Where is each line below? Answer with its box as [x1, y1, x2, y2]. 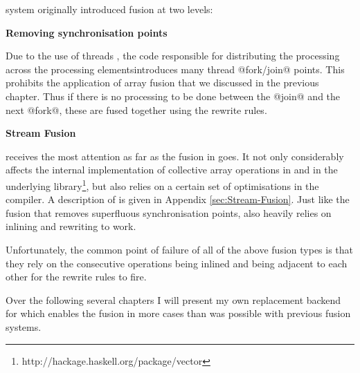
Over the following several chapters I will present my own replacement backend [6, 292, 341, 307]
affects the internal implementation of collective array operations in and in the [6, 162, 338, 177]
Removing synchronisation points [6, 25, 168, 39]
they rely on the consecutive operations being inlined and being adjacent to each [6, 256, 348, 270]
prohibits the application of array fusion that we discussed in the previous [6, 75, 319, 90]
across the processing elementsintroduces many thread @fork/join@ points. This [6, 61, 345, 76]
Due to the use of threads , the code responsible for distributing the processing [6, 48, 340, 63]
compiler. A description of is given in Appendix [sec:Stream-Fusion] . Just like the [6, 192, 350, 207]
